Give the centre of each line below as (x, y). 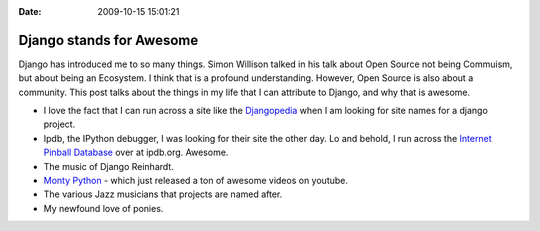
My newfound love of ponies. (103, 208)
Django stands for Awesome (108, 40)
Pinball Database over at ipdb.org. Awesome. (136, 152)
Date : (30, 11)
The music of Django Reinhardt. (108, 166)
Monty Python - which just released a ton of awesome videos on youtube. (196, 181)
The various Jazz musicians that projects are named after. (163, 194)
